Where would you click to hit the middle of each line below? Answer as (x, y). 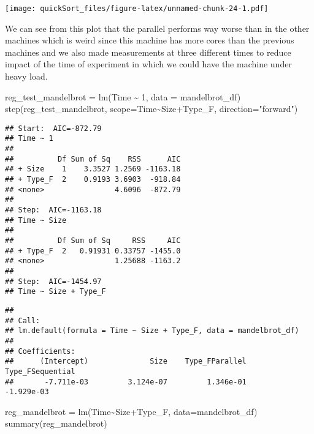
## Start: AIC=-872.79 (53, 128)
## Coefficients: (40, 351)
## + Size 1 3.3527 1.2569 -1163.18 (93, 169)
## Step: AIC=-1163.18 (53, 210)
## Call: (23, 320)
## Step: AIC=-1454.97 (53, 281)
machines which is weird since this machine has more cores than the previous (150, 40)
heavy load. (26, 76)
